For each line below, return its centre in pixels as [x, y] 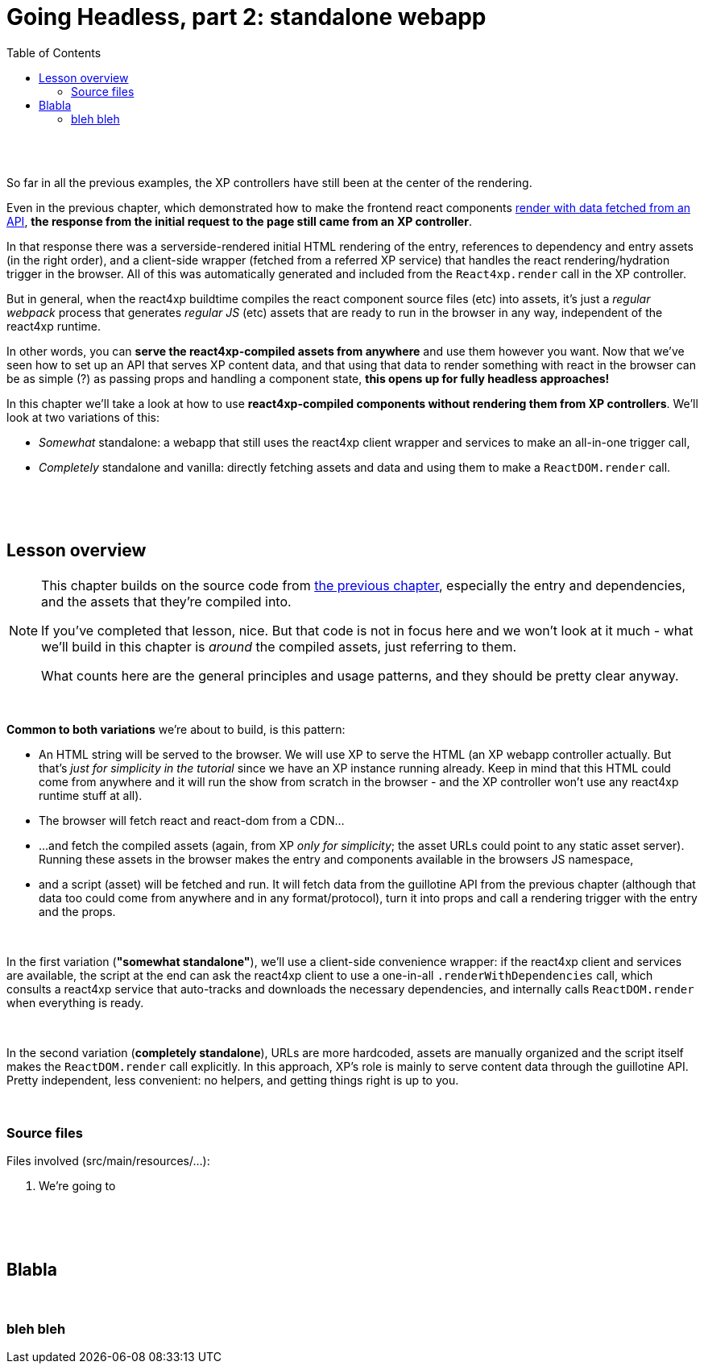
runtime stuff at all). [91, 795]
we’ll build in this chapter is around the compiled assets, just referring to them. [279, 646]
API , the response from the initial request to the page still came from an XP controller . [239, 221]
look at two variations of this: [83, 417]
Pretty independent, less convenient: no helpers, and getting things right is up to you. [233, 1080]
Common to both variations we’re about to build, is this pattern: [176, 729]
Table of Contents [54, 52]
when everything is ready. [75, 1002]
